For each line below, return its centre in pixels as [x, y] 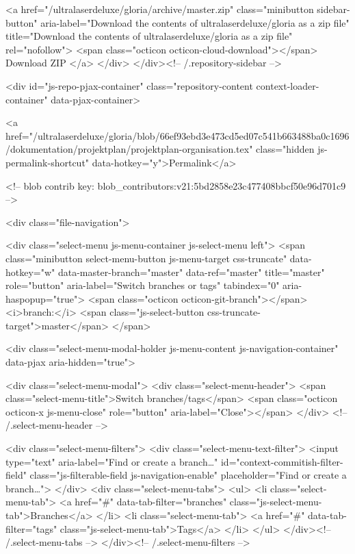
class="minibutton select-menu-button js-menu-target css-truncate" [146, 258]
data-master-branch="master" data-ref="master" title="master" [191, 272]
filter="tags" [31, 528]
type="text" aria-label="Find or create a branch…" [112, 461]
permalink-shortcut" [48, 162]
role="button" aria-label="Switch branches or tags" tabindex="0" [143, 285]
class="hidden [285, 149]
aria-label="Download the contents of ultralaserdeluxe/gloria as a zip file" [195, 22]
